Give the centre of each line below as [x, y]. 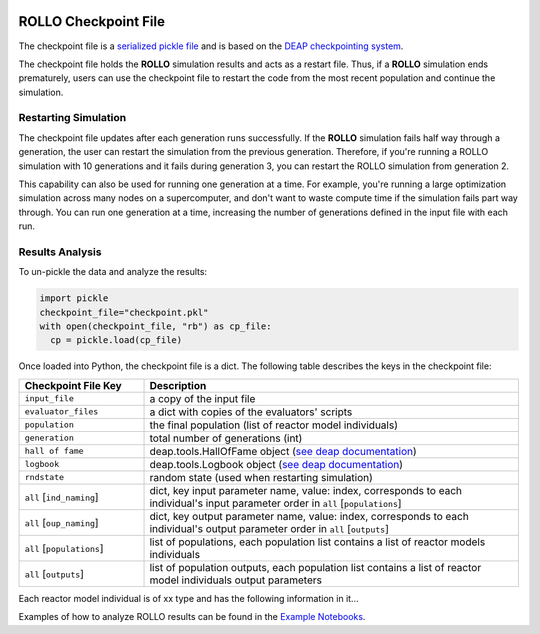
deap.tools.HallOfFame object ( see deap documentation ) [283, 451]
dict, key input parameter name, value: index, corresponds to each [305, 490]
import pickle [74, 298]
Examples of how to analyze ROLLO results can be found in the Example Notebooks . [192, 617]
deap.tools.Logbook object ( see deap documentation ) [276, 464]
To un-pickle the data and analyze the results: [113, 272]
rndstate [44, 477]
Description [178, 385]
